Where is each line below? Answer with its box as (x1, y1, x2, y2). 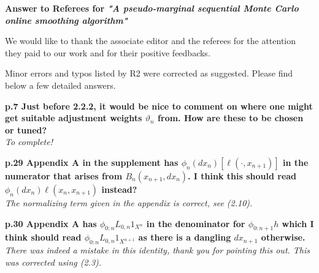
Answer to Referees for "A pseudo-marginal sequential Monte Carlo (5, 2, 299, 14)
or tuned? (5, 123, 47, 136)
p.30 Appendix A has (5, 217, 97, 230)
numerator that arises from (5, 169, 123, 182)
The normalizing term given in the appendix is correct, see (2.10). (5, 196, 253, 209)
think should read (5, 231, 82, 244)
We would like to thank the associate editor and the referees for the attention (5, 34, 296, 47)
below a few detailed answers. (5, 78, 116, 91)
